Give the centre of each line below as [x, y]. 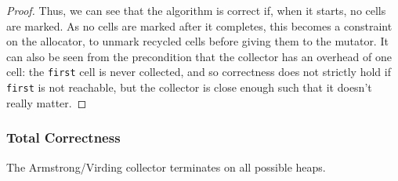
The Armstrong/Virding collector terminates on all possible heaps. [166, 167]
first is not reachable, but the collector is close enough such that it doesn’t [189, 87]
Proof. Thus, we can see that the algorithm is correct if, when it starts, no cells [196, 10]
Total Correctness [63, 138]
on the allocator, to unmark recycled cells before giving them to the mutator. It [197, 41]
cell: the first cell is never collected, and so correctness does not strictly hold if [199, 72]
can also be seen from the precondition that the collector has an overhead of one [199, 56]
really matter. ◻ [47, 102]
